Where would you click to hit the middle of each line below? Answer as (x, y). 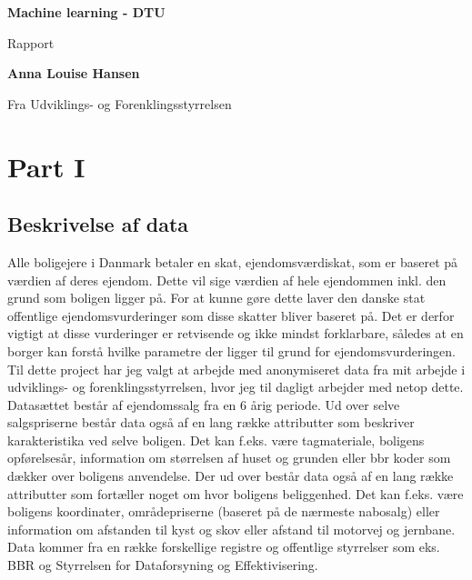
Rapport (31, 42)
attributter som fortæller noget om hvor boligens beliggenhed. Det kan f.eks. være (236, 493)
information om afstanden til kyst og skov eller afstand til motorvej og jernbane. (231, 529)
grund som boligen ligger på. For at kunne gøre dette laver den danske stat (216, 298)
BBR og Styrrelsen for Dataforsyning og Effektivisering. (163, 565)
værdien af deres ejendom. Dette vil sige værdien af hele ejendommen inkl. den (227, 280)
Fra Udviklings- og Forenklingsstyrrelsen (120, 103)
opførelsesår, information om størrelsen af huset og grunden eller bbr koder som (229, 458)
